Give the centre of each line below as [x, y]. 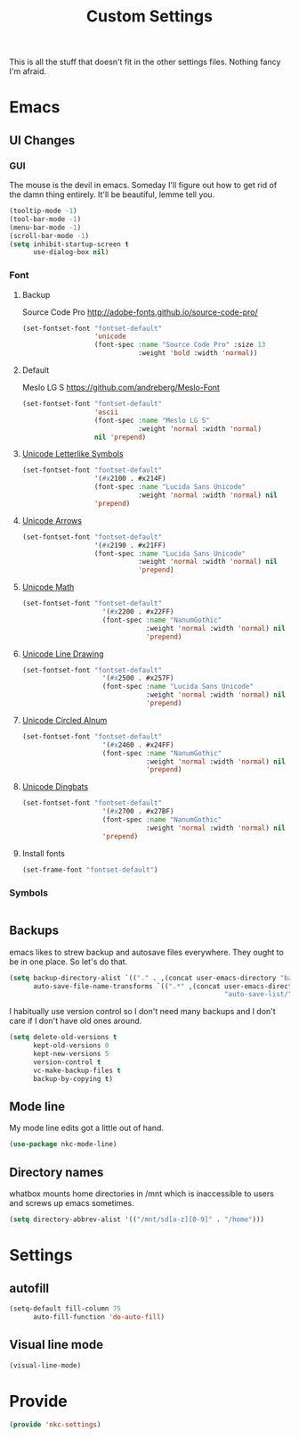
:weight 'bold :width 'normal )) [198, 353]
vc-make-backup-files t [77, 1070]
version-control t [67, 1062]
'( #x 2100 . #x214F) [130, 479]
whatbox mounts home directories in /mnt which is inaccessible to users [141, 1194]
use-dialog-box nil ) [71, 252]
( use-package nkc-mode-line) [63, 1145]
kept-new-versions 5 [71, 1054]
